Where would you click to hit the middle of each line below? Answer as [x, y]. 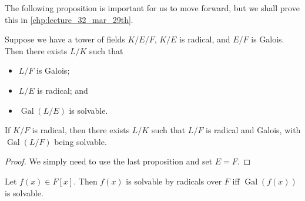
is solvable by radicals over [174, 181]
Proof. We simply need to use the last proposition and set [109, 161]
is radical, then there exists [81, 130]
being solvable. [81, 141]
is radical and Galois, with [253, 130]
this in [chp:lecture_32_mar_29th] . [69, 19]
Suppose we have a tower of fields [65, 39]
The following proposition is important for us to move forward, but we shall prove [152, 8]
